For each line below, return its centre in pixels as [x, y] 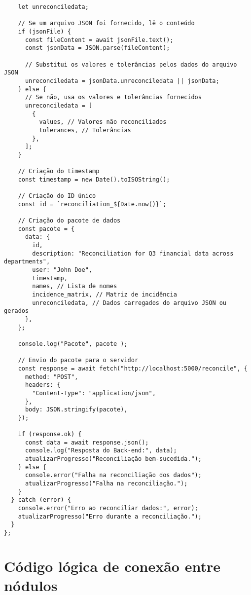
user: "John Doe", [62, 270]
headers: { [43, 385]
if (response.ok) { [50, 434]
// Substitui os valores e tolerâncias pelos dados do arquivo [131, 64]
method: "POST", [52, 377]
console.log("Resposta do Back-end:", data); [101, 451]
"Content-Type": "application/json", [94, 393]
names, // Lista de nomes [75, 286]
